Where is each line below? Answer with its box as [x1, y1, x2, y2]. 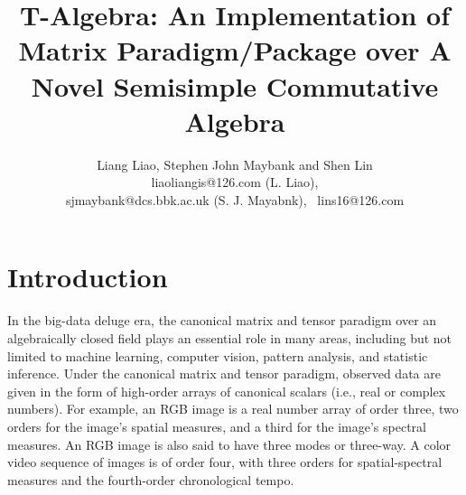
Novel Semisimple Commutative [31, 67, 439, 104]
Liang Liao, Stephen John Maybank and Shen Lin [97, 154, 373, 173]
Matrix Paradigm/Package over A [18, 32, 452, 69]
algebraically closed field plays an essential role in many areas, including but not [7, 329, 452, 347]
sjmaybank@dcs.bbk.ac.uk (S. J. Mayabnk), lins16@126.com [65, 190, 405, 209]
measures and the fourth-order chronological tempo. [7, 470, 294, 489]
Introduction [7, 258, 168, 295]
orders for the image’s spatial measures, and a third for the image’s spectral [7, 416, 426, 435]
